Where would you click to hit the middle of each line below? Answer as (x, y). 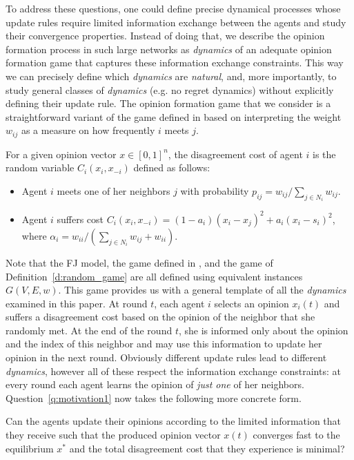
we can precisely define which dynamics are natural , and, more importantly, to (171, 76)
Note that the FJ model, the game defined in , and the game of (139, 262)
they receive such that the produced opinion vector (113, 435)
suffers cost (80, 219)
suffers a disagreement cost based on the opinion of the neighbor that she (160, 317)
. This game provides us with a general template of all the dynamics (202, 290)
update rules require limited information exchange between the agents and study (176, 22)
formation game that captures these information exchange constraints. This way (175, 63)
